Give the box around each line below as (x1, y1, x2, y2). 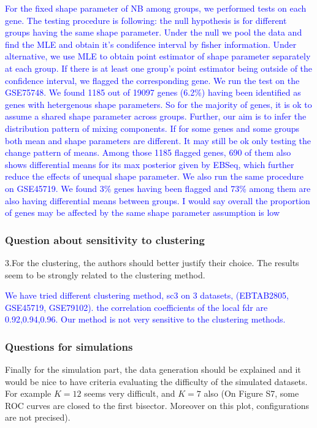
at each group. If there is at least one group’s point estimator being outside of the (5, 61, 313, 74)
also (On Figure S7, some (204, 387, 299, 400)
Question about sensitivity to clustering (5, 232, 205, 247)
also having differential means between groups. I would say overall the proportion (5, 194, 310, 207)
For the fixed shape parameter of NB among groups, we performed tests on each (5, 2, 307, 14)
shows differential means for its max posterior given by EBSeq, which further (5, 158, 294, 170)
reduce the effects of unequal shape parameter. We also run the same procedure (5, 170, 304, 183)
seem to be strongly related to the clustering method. (5, 268, 205, 281)
